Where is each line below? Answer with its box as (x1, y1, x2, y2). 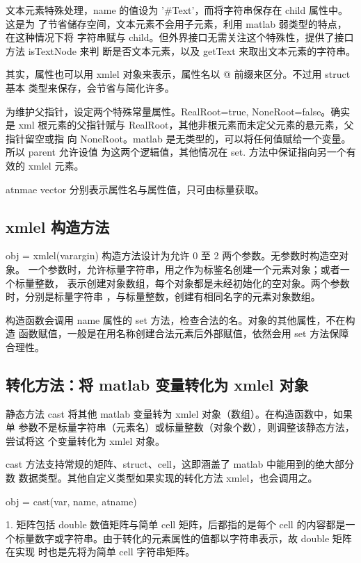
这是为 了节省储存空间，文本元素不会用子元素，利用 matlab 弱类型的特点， (6, 16, 347, 31)
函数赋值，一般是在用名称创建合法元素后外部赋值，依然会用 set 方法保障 (18, 326, 349, 341)
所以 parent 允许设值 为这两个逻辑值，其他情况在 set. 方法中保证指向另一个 (6, 145, 346, 159)
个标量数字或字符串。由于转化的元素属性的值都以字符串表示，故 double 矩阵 (6, 530, 352, 545)
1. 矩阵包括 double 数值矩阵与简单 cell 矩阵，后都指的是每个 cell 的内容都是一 (6, 517, 355, 532)
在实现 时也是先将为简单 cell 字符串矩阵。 (6, 544, 195, 559)
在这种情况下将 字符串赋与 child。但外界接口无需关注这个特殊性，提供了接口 (6, 30, 354, 44)
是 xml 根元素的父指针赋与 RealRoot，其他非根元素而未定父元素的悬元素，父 (6, 117, 354, 132)
